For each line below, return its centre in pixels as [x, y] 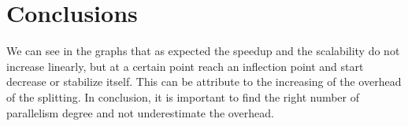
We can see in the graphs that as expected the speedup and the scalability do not [203, 51]
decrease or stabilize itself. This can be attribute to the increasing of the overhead [204, 82]
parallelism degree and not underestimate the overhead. [140, 112]
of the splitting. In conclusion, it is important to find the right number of [183, 96]
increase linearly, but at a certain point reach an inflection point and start [185, 66]
